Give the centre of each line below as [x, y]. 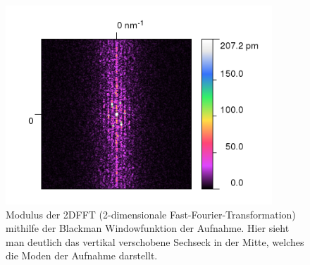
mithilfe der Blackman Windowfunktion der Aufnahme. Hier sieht [148, 228]
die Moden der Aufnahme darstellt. [82, 255]
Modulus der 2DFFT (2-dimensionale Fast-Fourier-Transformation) [151, 214]
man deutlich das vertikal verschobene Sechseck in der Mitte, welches [155, 241]
